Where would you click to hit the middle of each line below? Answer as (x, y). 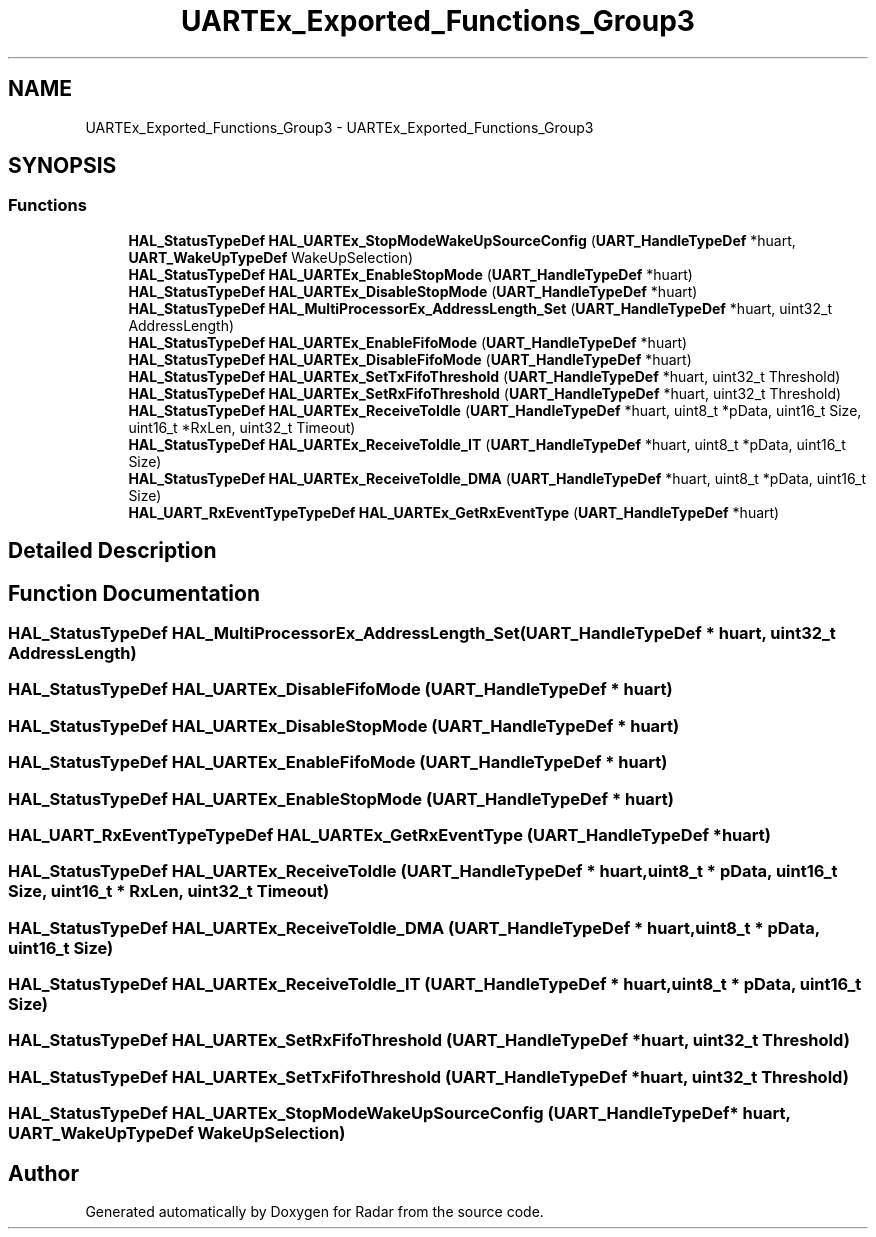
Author (43, 1173)
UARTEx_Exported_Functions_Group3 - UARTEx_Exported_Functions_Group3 (339, 127)
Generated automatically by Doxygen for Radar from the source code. (314, 1212)
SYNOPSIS (62, 166)
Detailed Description (112, 551)
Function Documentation (134, 593)
